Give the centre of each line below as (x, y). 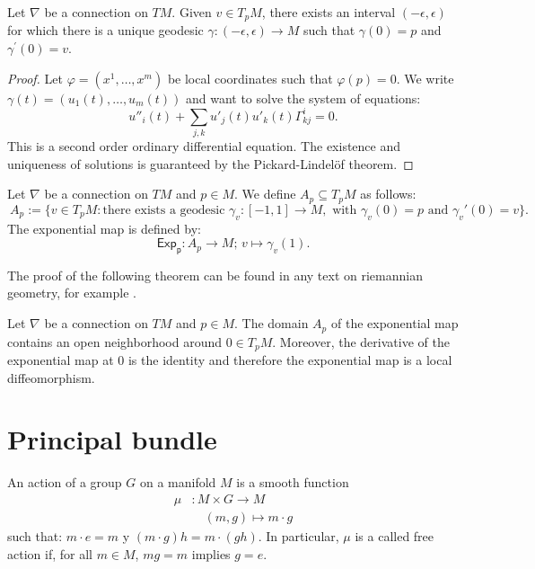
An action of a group (65, 482)
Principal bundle (112, 439)
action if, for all (50, 553)
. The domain (272, 323)
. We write (425, 78)
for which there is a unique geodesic (105, 30)
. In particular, (298, 535)
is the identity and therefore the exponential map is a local (290, 359)
